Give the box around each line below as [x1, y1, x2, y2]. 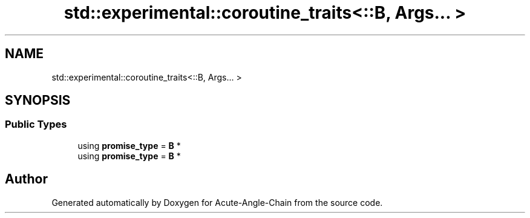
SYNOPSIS [5, 93, 71, 108]
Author [5, 171, 48, 187]
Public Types [5, 118, 67, 131]
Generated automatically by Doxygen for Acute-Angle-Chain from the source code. [51, 197, 383, 208]
